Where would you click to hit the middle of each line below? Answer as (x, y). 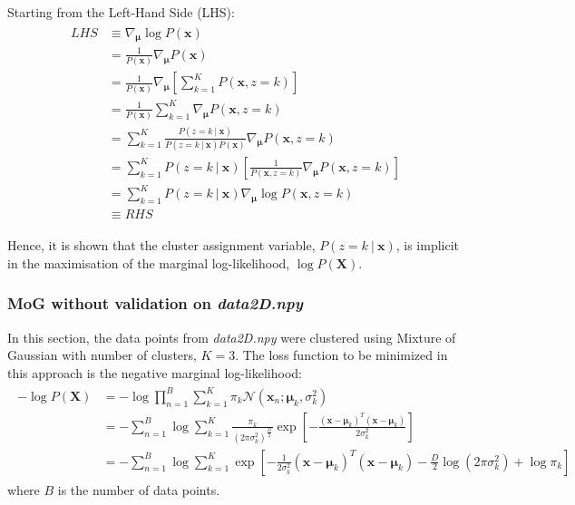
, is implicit (428, 245)
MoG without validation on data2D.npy (155, 303)
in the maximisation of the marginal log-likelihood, (149, 262)
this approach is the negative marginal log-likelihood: (155, 372)
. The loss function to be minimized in (341, 355)
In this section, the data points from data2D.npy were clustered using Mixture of (232, 337)
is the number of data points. (139, 489)
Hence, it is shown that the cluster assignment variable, (161, 245)
